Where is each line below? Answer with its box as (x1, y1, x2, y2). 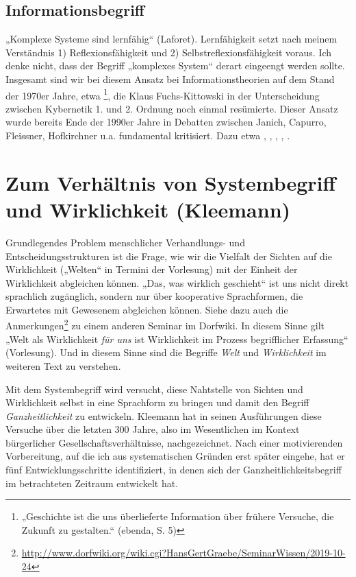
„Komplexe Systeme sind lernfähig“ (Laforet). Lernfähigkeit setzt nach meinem (5, 32, 338, 46)
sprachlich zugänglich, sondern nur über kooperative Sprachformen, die (5, 289, 303, 303)
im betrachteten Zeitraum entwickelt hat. (5, 475, 179, 490)
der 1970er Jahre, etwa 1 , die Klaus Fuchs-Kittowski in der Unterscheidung (5, 86, 320, 102)
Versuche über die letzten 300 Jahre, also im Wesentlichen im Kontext (5, 422, 300, 436)
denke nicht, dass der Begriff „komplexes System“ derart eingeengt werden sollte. (5, 58, 345, 73)
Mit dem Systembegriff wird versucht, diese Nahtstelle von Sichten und (5, 381, 303, 396)
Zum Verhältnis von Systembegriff (5, 168, 336, 196)
